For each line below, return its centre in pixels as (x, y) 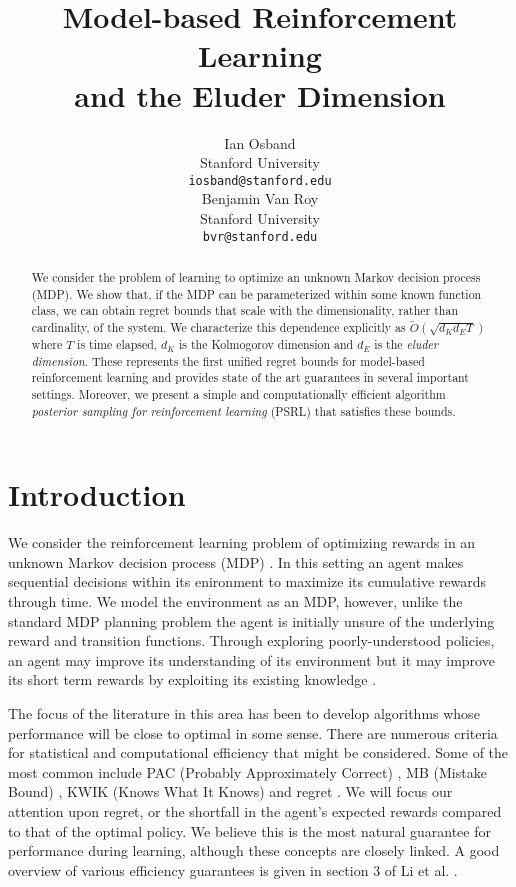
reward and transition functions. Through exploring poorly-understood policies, (251, 640)
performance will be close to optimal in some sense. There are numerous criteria (253, 732)
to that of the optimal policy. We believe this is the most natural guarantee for (249, 830)
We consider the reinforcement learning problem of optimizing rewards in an (242, 542)
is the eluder (406, 343)
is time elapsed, (117, 343)
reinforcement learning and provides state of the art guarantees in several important (250, 377)
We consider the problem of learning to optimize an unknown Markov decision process (256, 276)
